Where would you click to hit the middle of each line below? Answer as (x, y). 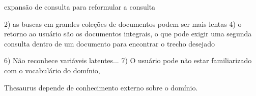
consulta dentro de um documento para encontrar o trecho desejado (110, 43)
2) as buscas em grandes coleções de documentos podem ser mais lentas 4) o (123, 23)
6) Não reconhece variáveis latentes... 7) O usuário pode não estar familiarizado (128, 60)
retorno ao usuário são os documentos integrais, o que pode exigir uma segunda (128, 34)
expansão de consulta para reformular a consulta (80, 7)
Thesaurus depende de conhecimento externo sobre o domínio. (101, 87)
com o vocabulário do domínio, (52, 70)
